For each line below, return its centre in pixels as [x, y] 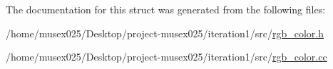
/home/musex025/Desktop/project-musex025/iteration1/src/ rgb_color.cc [166, 57]
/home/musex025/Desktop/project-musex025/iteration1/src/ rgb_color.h [165, 33]
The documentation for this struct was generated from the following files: [166, 9]
